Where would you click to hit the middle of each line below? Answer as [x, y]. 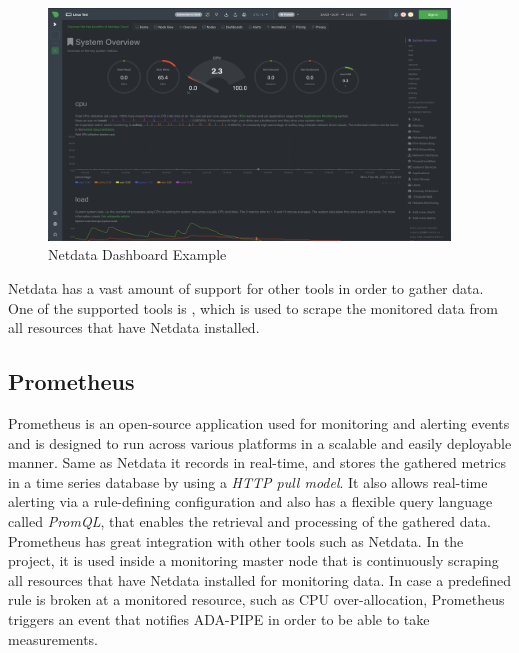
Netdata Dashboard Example [137, 254]
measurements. [53, 638]
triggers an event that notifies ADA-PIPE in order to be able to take [219, 618]
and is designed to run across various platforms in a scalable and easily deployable [260, 442]
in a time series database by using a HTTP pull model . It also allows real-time [248, 481]
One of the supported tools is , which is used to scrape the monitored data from [253, 307]
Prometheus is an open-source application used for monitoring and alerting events [259, 423]
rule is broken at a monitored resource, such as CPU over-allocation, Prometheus [256, 599]
